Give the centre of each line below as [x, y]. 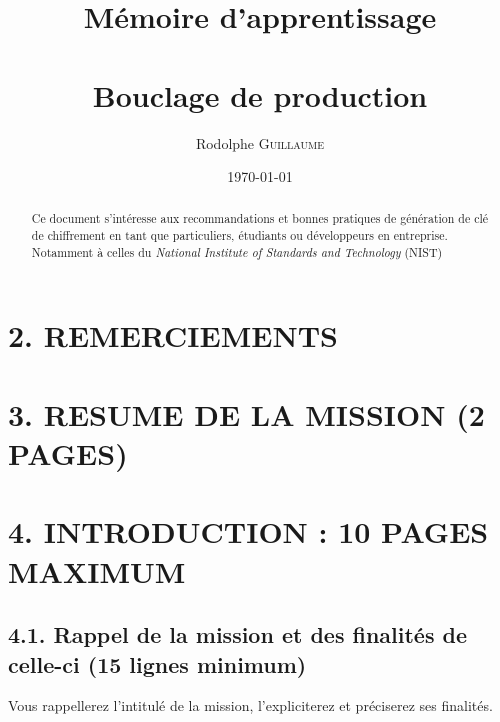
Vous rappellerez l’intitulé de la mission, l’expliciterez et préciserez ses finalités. [250, 705]
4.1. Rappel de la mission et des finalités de [237, 634]
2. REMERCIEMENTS [173, 335]
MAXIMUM [97, 570]
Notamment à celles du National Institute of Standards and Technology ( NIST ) [237, 251]
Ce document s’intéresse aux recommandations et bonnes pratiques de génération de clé [260, 218]
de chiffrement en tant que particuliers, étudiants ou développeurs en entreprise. [239, 235]
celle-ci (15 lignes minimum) [157, 663]
